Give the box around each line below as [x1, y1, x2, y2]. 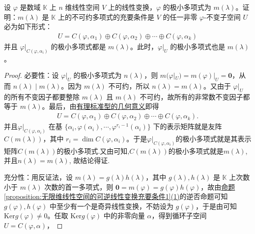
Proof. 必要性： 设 [4, 70, 59, 80]
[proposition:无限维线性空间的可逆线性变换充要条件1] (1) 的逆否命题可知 [4, 191, 228, 201]
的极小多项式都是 [51, 41, 106, 51]
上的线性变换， [108, 2, 157, 12]
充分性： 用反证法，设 [4, 171, 73, 182]
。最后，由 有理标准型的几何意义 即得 [42, 101, 159, 111]
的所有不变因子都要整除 [4, 91, 80, 101]
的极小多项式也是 [170, 41, 226, 51]
